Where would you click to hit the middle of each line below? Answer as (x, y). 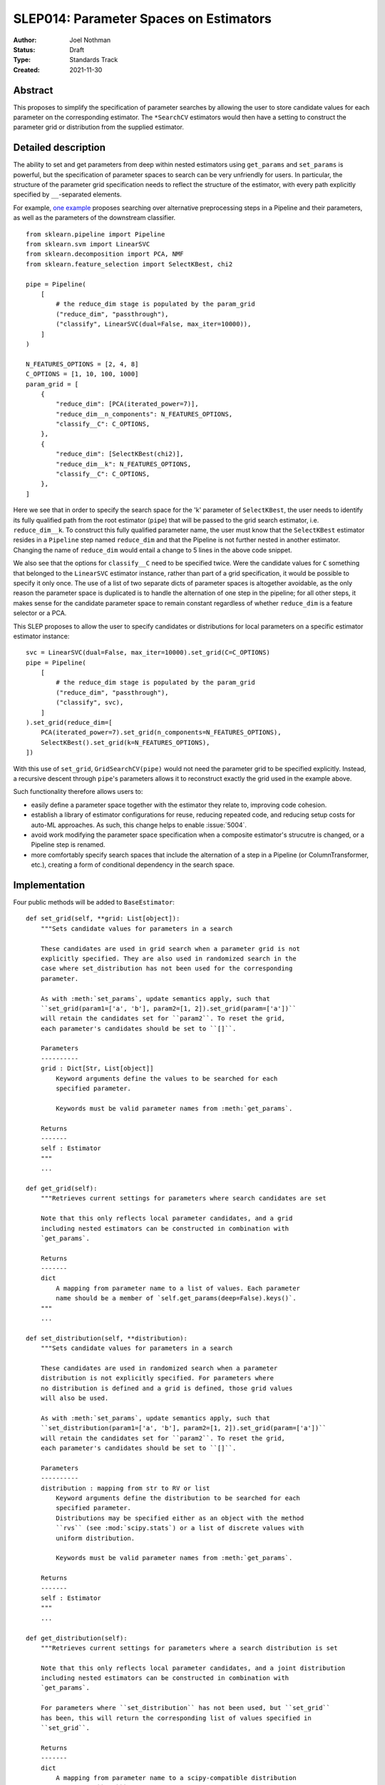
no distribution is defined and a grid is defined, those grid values (166, 1388)
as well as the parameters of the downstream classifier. (94, 218)
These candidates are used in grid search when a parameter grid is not (170, 949)
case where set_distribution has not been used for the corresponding (166, 969)
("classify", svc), (90, 703)
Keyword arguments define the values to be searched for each (167, 1078)
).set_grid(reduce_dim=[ (69, 723)
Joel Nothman (90, 40)
